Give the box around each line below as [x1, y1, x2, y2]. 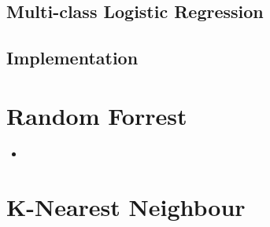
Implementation [6, 46, 139, 70]
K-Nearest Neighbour [6, 191, 246, 223]
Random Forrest [6, 99, 187, 131]
